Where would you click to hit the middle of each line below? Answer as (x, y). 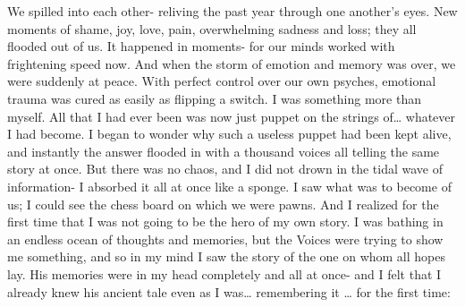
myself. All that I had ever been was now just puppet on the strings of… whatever (232, 116)
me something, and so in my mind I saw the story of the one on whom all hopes (226, 256)
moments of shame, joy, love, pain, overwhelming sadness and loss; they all (212, 28)
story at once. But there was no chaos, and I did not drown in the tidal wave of (225, 169)
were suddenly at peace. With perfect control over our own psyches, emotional (222, 81)
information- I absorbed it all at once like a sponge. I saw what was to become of (229, 186)
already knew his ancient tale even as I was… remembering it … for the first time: (229, 291)
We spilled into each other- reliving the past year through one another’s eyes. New (232, 11)
